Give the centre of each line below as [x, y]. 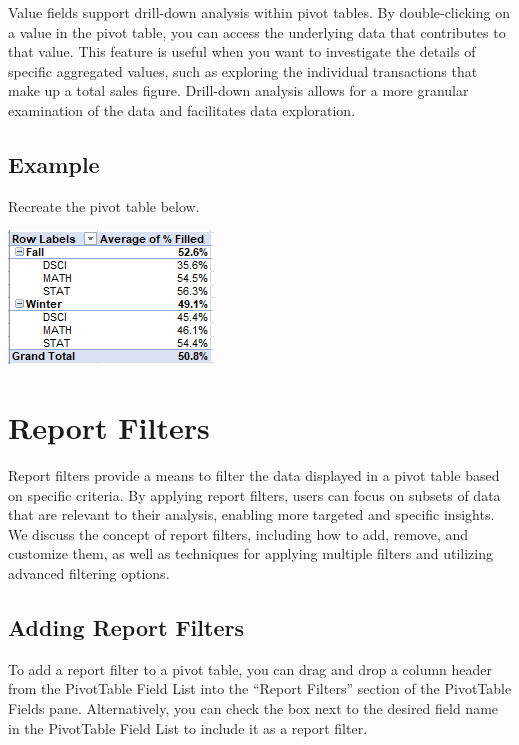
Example [54, 163]
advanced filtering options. [89, 573]
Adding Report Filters [126, 627]
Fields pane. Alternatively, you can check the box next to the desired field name [253, 708]
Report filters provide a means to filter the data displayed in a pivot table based [254, 475]
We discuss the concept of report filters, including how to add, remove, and [238, 533]
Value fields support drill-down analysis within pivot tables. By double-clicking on [259, 12]
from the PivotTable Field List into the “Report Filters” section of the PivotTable [260, 688]
